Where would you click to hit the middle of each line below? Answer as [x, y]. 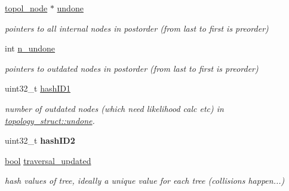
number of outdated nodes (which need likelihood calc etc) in [114, 108]
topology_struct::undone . [50, 120]
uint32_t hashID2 [40, 140]
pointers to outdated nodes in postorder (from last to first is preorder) [132, 68]
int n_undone [30, 48]
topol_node [26, 8]
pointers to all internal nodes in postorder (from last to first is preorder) [137, 28]
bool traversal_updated [48, 160]
